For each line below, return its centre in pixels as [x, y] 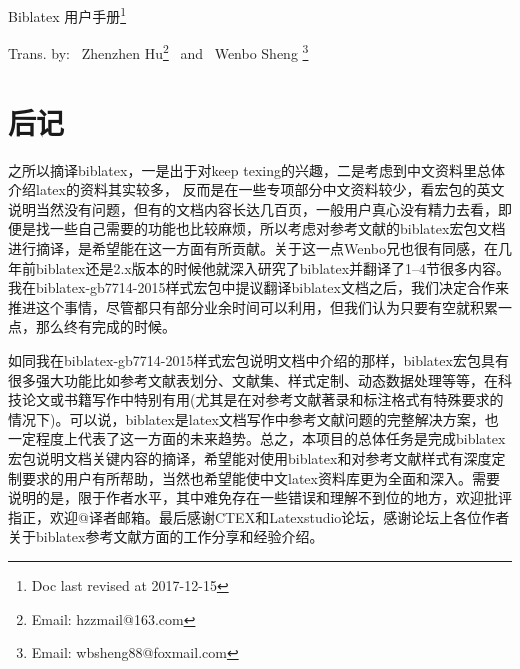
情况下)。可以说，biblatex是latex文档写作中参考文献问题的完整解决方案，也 [253, 418]
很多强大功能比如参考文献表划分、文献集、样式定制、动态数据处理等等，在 [253, 379]
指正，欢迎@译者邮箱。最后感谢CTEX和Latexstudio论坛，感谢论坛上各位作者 [259, 516]
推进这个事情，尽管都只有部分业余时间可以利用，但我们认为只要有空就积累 [253, 306]
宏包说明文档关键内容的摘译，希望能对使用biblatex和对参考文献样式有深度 [250, 457]
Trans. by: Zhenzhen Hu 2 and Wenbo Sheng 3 [158, 51]
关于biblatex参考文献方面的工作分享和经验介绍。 [166, 536]
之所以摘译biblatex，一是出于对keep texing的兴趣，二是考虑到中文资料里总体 [257, 169]
